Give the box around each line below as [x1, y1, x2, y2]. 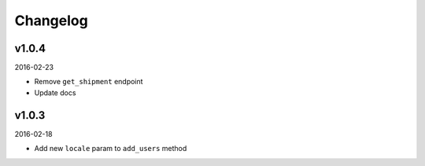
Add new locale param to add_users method [34, 144, 187, 153]
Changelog [14, 12, 88, 29]
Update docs [34, 87, 76, 98]
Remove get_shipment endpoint [34, 77, 143, 87]
